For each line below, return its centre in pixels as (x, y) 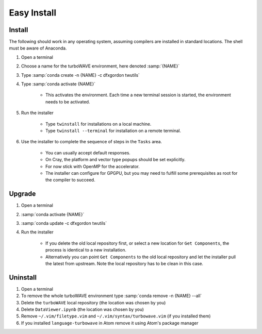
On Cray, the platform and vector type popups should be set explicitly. (115, 160)
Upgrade (23, 194)
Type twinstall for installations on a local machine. (98, 124)
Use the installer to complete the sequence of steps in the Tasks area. (91, 142)
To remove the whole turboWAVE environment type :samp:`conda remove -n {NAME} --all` (112, 296)
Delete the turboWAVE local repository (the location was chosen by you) (93, 302)
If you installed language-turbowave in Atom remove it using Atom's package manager (110, 323)
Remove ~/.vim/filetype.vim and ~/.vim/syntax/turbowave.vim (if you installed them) (116, 316)
